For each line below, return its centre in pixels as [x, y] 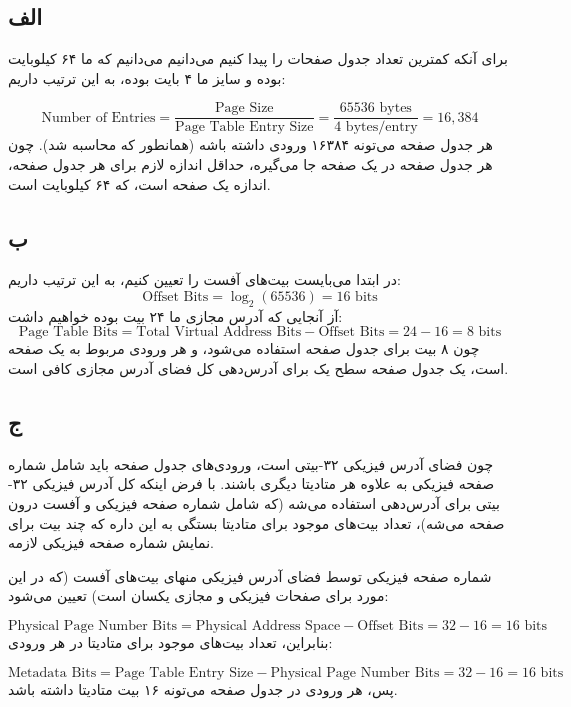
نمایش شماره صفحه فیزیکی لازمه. [111, 542]
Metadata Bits [52, 672]
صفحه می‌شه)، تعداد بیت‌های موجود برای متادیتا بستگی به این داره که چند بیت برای [256, 522]
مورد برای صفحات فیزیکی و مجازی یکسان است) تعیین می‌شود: [198, 595]
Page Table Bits [68, 332]
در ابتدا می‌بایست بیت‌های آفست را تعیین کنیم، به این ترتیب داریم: [204, 279]
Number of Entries [98, 117]
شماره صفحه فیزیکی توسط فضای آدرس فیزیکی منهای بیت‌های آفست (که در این [250, 575]
